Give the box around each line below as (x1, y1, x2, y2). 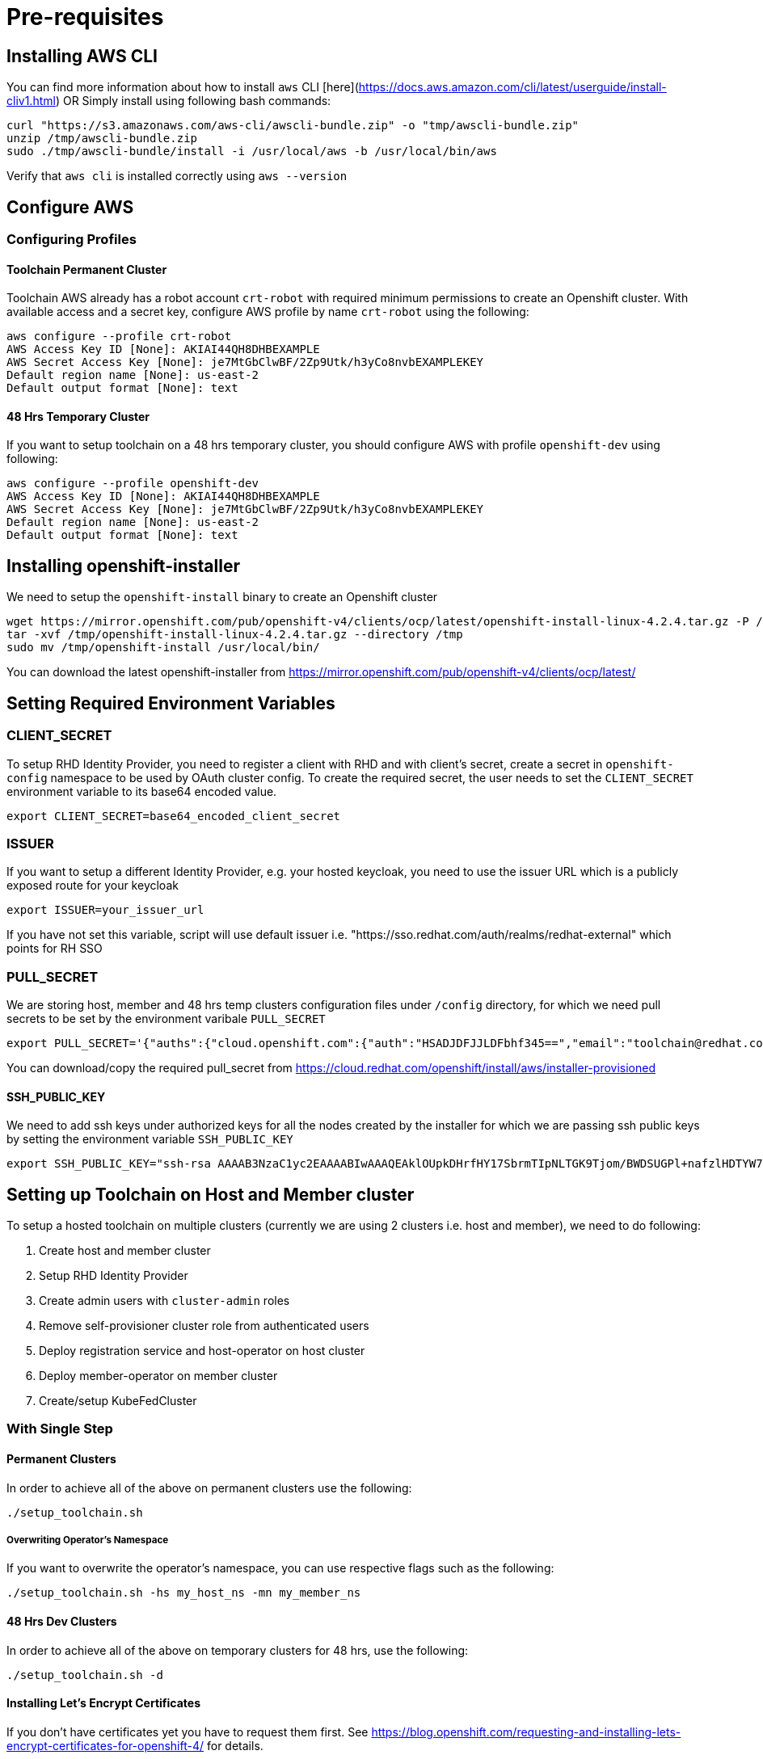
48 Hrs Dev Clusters (6, 1614, 117, 1629)
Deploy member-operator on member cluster (39, 1369, 278, 1383)
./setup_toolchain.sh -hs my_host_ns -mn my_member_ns (6, 1586, 361, 1600)
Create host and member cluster (39, 1244, 211, 1258)
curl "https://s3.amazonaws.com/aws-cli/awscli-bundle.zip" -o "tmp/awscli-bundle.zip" (6, 119, 580, 133)
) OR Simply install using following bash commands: (55, 94, 331, 108)
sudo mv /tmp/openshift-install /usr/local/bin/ (6, 641, 320, 654)
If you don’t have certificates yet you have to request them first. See (6, 1724, 369, 1739)
